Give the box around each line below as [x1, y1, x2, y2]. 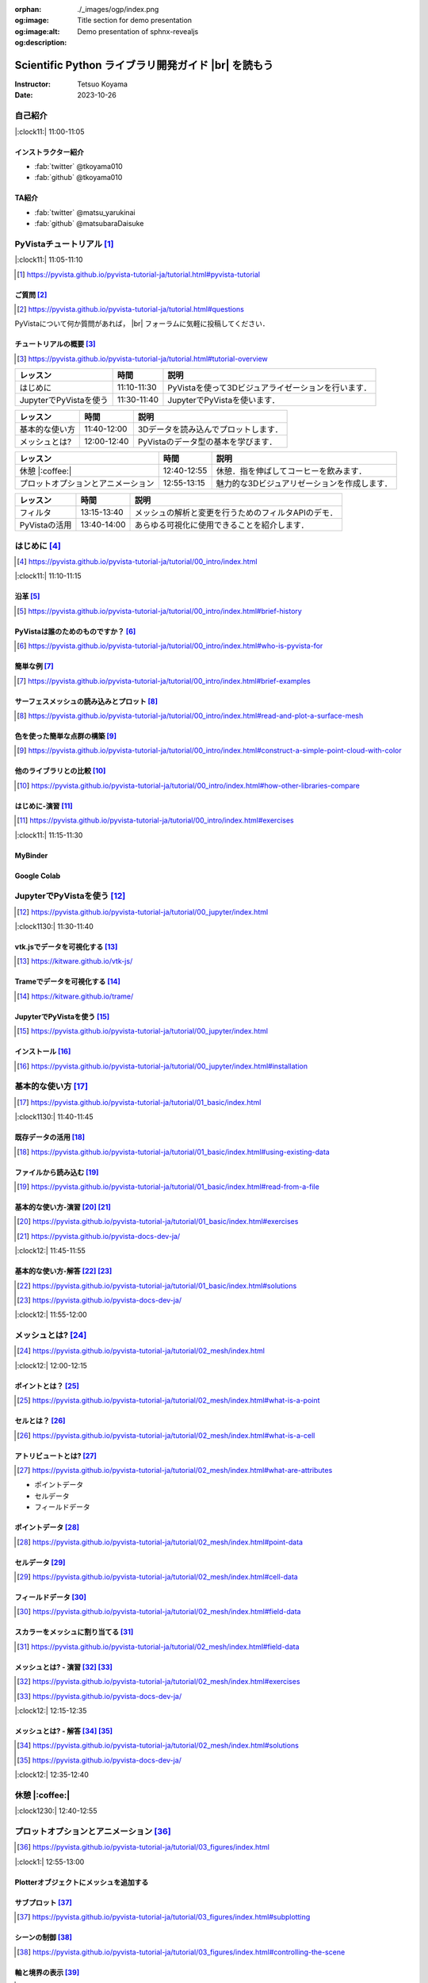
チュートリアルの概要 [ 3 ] [14, 339, 96, 349]
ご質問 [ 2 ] [14, 290, 48, 299]
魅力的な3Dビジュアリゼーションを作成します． [216, 478, 392, 489]
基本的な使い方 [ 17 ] [14, 1081, 89, 1092]
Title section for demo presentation [77, 16, 193, 25]
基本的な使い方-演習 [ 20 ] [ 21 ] [14, 1202, 111, 1211]
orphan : [14, 5, 42, 13]
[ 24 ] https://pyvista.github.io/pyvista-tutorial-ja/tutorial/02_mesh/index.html [17, 1346, 266, 1356]
